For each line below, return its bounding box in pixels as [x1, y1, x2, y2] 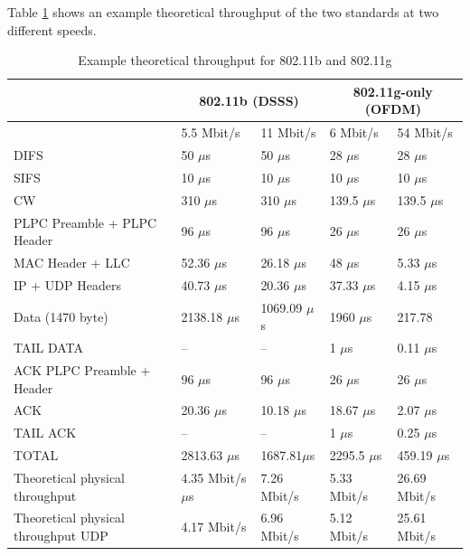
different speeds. [7, 20, 97, 39]
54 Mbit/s [397, 123, 453, 142]
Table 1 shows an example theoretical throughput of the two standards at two [7, 3, 439, 21]
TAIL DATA [14, 338, 83, 357]
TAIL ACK [14, 423, 77, 442]
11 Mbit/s [260, 123, 316, 142]
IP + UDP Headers [14, 275, 121, 294]
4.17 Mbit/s [181, 517, 247, 536]
